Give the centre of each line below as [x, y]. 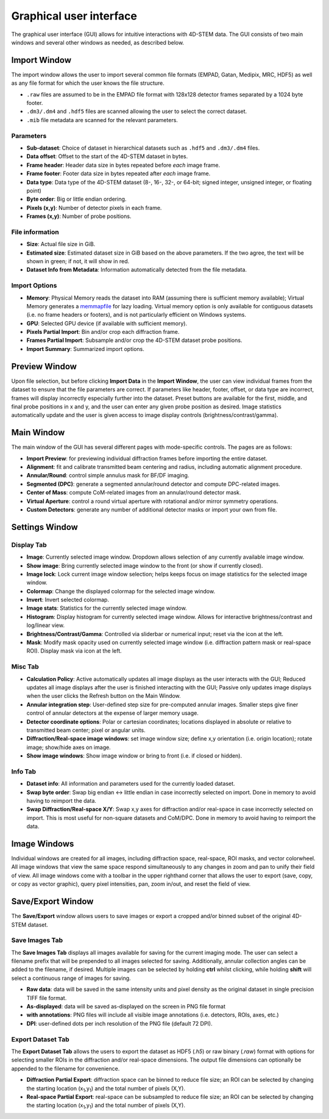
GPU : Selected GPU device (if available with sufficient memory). [107, 323]
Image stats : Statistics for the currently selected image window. [107, 608]
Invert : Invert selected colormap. [68, 600]
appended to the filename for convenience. [65, 1068]
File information [35, 232]
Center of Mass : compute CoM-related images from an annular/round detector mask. [134, 493]
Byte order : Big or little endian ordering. [76, 199]
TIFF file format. [47, 998]
